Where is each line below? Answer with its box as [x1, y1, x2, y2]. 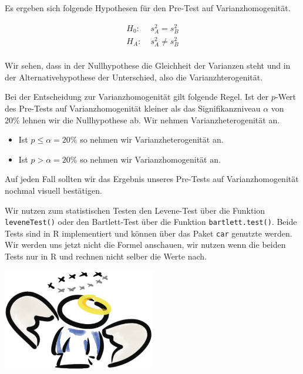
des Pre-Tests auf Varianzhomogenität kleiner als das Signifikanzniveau [5, 102, 261, 114]
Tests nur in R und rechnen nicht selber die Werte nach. [5, 250, 207, 262]
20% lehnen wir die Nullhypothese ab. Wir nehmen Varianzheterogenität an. [5, 113, 280, 126]
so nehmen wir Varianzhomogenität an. [80, 153, 221, 165]
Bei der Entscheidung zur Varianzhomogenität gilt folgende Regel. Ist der [5, 90, 269, 103]
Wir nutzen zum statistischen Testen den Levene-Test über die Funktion [5, 204, 265, 216]
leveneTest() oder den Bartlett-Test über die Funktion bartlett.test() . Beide [5, 215, 297, 228]
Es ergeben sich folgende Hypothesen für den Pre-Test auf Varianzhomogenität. [5, 2, 291, 14]
